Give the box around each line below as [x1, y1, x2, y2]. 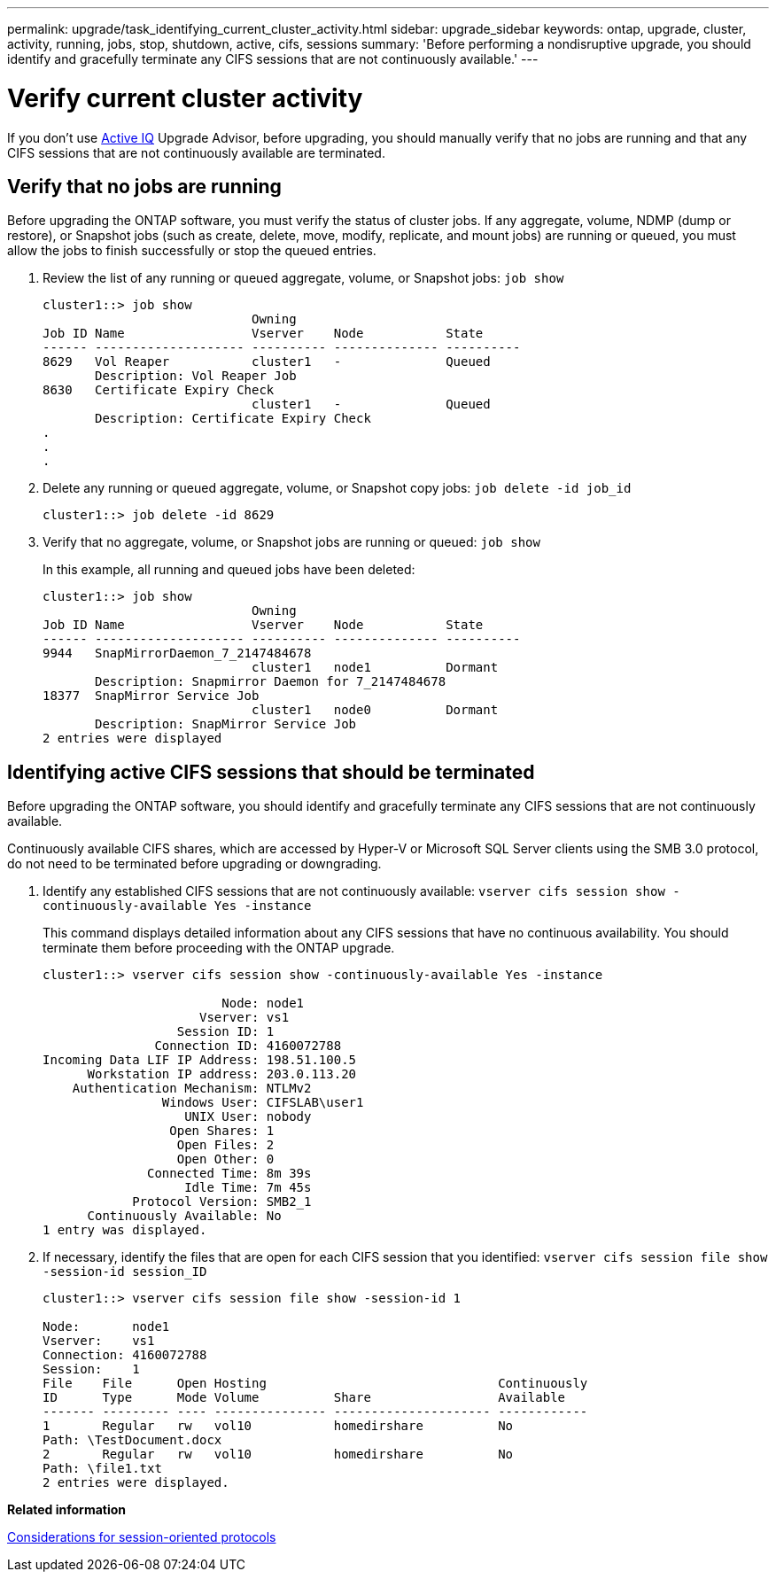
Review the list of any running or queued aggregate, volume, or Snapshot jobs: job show [43, 270, 564, 286]
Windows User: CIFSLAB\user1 [161, 1095, 364, 1110]
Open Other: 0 [176, 1152, 275, 1167]
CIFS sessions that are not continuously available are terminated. [7, 144, 385, 160]
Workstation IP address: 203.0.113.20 [87, 1067, 357, 1082]
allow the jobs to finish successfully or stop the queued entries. [7, 243, 376, 259]
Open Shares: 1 [169, 1124, 275, 1139]
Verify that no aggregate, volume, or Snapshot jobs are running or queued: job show [43, 534, 540, 550]
